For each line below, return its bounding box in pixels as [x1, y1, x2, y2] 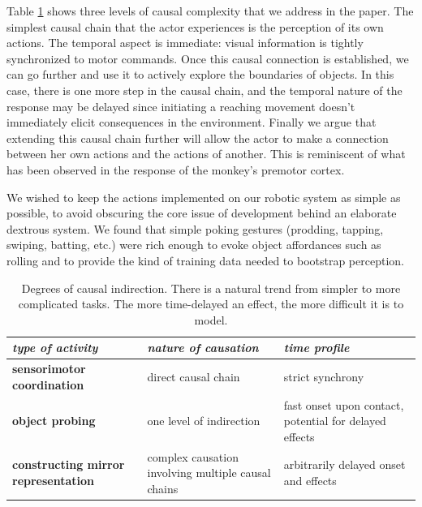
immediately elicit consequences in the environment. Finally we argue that [6, 114, 377, 131]
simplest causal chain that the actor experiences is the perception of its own [6, 18, 384, 35]
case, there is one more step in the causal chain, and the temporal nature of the [6, 81, 403, 98]
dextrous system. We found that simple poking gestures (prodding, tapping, [6, 220, 384, 237]
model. [194, 311, 228, 328]
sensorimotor [12, 360, 86, 377]
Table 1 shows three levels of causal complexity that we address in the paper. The [6, 2, 414, 19]
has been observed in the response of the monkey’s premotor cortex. [6, 161, 345, 178]
